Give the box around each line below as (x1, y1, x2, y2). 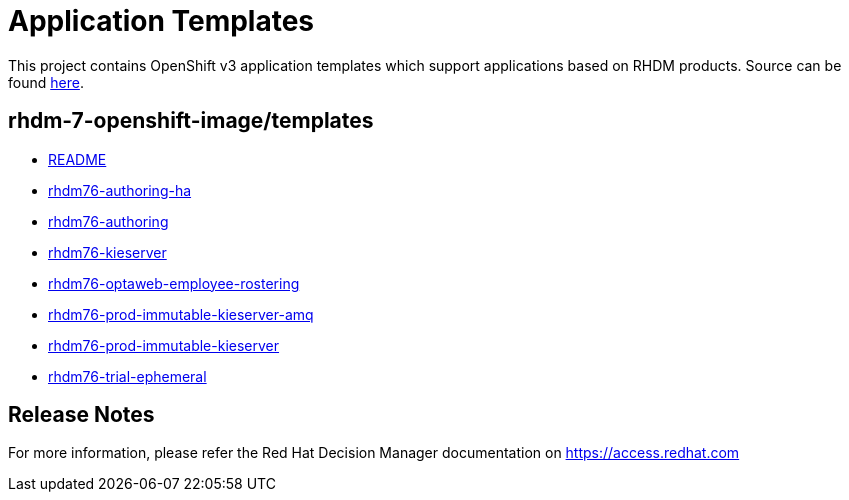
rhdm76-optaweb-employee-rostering (48, 274, 300, 292)
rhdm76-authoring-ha (48, 181, 192, 199)
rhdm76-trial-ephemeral (48, 367, 207, 385)
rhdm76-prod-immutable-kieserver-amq (48, 305, 314, 323)
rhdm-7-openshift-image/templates (8, 108, 374, 134)
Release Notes (8, 402, 155, 428)
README (48, 150, 107, 168)
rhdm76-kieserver (48, 243, 167, 261)
